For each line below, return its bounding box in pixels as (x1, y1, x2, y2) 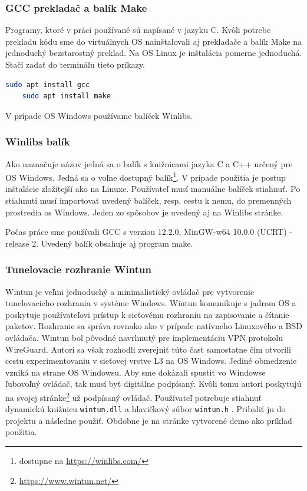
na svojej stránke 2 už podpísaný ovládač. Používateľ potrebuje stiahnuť (5, 389, 262, 403)
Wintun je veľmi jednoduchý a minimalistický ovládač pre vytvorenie (5, 285, 255, 297)
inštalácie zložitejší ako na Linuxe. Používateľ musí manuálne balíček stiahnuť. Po (5, 183, 301, 195)
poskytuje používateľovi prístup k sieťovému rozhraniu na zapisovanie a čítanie (5, 308, 289, 320)
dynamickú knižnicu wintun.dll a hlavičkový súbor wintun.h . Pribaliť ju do (5, 403, 286, 415)
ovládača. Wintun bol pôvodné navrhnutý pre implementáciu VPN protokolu (5, 331, 283, 343)
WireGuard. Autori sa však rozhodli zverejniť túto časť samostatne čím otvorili (5, 343, 291, 355)
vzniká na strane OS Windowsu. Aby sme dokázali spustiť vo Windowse (5, 366, 266, 378)
